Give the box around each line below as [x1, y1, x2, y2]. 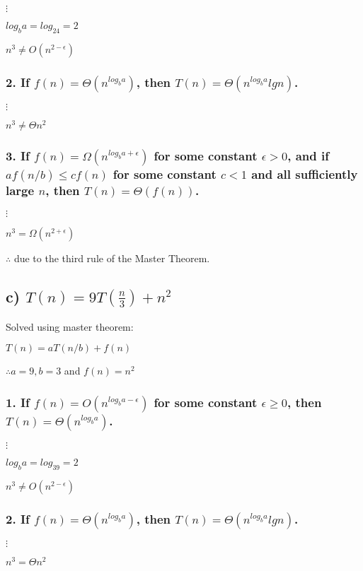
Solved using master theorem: [6, 319, 134, 334]
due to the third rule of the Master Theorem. [13, 250, 210, 265]
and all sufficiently [251, 165, 358, 182]
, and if [287, 147, 329, 165]
